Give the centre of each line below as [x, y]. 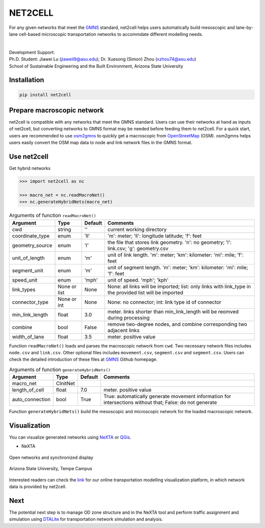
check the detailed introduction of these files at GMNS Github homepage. [83, 359]
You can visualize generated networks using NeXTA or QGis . [70, 437]
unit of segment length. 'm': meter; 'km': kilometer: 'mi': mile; [178, 267]
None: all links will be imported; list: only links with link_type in [179, 286]
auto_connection [31, 399]
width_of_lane [28, 337]
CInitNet [66, 384]
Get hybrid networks [30, 168]
